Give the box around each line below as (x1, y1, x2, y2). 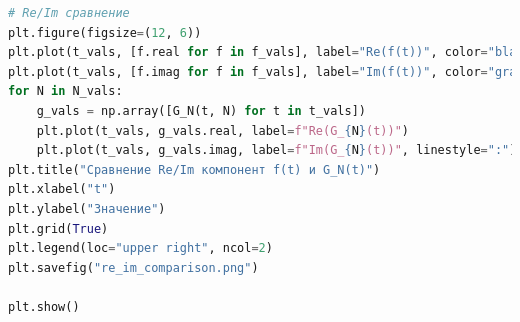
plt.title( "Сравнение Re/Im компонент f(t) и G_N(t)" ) (8, 162, 381, 177)
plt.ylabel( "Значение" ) (8, 201, 166, 216)
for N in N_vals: (8, 84, 123, 99)
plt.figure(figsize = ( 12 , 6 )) (8, 25, 202, 40)
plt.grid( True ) (8, 221, 109, 236)
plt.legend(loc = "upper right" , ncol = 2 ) (8, 241, 273, 256)
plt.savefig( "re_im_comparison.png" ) (8, 260, 259, 275)
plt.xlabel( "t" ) (8, 182, 116, 197)
